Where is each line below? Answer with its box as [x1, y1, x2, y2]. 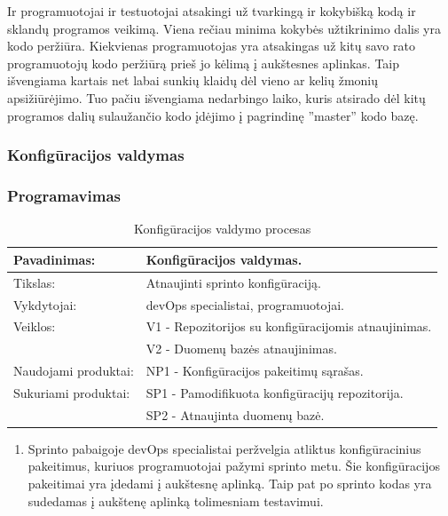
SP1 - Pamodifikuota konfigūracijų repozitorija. [145, 383, 404, 401]
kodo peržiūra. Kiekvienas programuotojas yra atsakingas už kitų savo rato [7, 36, 415, 55]
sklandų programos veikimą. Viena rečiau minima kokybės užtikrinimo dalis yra [7, 19, 441, 37]
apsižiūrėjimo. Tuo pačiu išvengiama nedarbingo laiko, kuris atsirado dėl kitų [7, 88, 426, 107]
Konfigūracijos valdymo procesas [134, 219, 311, 238]
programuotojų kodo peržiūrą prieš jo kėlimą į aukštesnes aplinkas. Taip [7, 53, 400, 72]
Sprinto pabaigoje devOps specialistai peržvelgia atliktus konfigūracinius [28, 439, 421, 457]
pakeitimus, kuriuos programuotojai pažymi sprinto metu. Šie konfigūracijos [28, 456, 440, 475]
